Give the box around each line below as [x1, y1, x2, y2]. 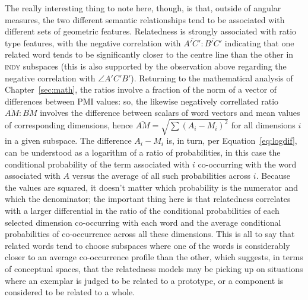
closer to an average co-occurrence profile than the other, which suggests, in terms [5, 251, 303, 263]
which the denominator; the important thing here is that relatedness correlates [5, 192, 291, 205]
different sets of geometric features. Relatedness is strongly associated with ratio [5, 25, 297, 37]
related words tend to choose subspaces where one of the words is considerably [5, 239, 290, 251]
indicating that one [224, 36, 294, 49]
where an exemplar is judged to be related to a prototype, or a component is [5, 274, 284, 286]
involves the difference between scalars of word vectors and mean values [40, 106, 300, 119]
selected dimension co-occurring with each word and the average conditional [5, 216, 281, 228]
